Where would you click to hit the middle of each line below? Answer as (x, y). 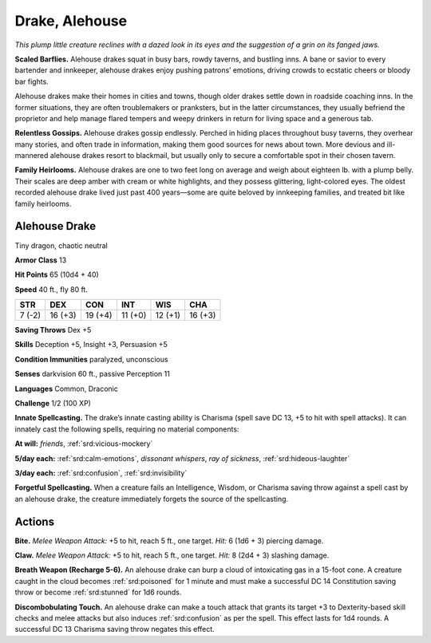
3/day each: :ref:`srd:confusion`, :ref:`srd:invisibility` (101, 473)
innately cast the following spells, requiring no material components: (127, 429)
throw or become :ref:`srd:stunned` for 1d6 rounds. (98, 592)
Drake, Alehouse (71, 21)
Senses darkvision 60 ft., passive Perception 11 (93, 374)
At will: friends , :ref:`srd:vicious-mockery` (84, 444)
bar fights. (32, 81)
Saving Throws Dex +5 (53, 330)
